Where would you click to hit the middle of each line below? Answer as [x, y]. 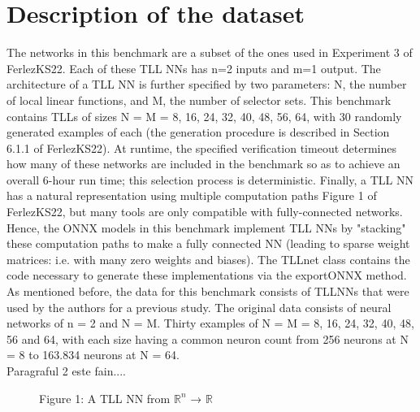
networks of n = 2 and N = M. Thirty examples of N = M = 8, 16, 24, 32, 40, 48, [210, 323]
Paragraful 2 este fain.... [66, 371]
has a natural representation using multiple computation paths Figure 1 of [192, 195]
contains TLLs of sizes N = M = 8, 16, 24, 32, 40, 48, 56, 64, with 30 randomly [204, 116]
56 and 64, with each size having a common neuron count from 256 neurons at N [208, 338]
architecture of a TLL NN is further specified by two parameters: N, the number [207, 84]
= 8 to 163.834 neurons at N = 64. [93, 355]
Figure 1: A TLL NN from [105, 398]
